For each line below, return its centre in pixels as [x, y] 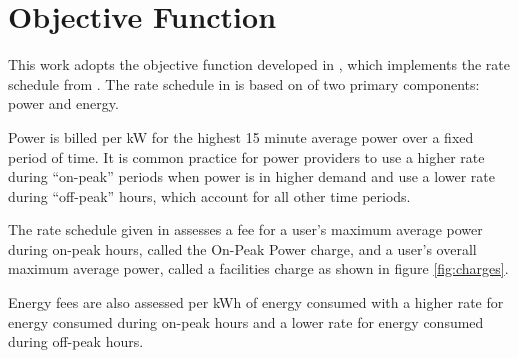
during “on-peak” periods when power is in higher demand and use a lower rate [251, 176]
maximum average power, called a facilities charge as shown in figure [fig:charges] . [258, 268]
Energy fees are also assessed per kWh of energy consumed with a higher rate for [256, 302]
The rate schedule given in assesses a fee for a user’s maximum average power [245, 229]
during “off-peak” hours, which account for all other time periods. [209, 195]
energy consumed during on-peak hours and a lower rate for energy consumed [246, 321]
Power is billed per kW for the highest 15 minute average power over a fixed [241, 136]
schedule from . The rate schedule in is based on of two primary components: [244, 83]
